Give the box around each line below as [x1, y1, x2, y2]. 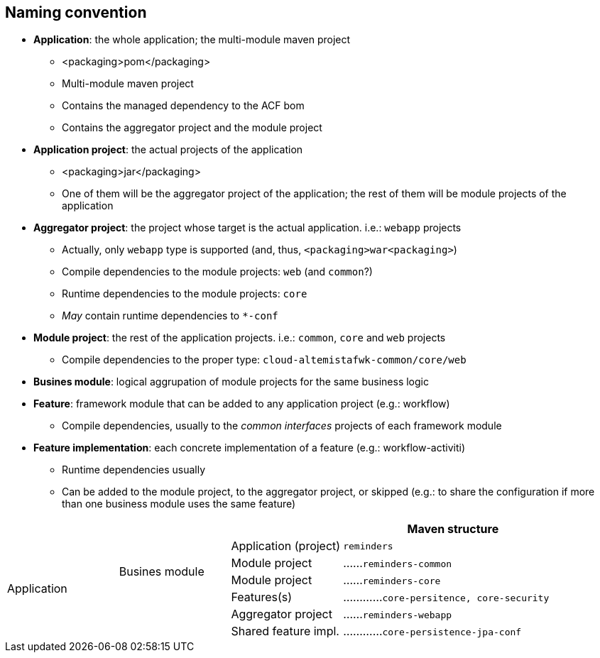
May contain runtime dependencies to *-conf [62, 309, 278, 322]
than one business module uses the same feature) [62, 498, 296, 510]
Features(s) [231, 590, 293, 605]
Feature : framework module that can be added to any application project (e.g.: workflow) [33, 397, 450, 410]
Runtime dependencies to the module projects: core [62, 287, 307, 300]
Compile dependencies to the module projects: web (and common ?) [62, 265, 373, 278]
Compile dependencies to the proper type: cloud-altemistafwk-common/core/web [62, 353, 467, 366]
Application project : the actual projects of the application [33, 143, 303, 156]
